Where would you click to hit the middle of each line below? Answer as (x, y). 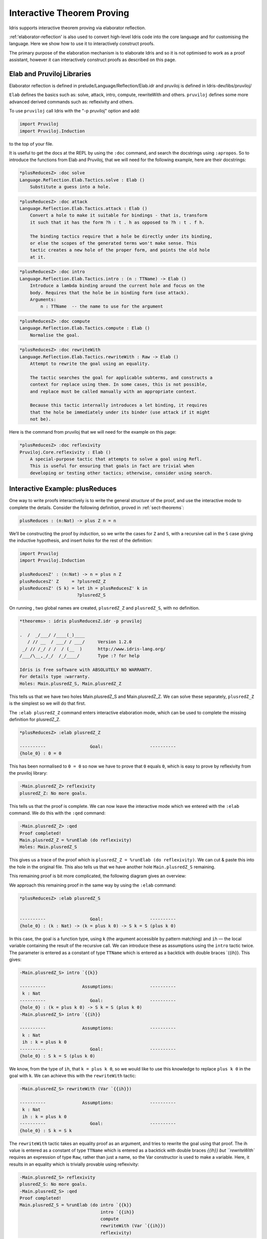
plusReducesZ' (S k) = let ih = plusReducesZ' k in (84, 588)
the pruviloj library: (28, 773)
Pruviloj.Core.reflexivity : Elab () (65, 452)
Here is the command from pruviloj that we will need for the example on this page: (93, 432)
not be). (41, 419)
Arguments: (43, 299)
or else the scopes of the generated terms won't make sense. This (113, 243)
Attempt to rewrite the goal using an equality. (90, 364)
